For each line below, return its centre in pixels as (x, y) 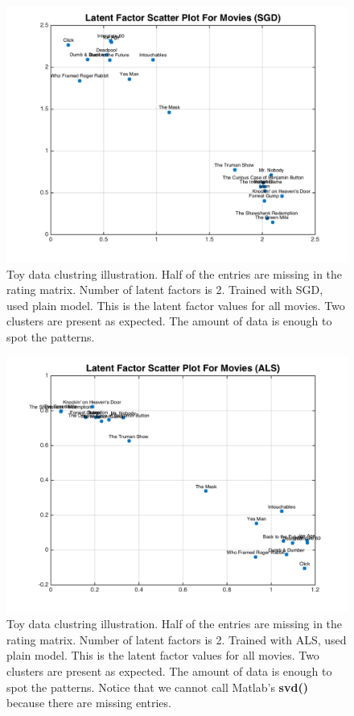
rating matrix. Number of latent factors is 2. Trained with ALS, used (177, 639)
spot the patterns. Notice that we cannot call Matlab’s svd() (157, 687)
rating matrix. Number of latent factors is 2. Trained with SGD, (165, 290)
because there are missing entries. (89, 703)
